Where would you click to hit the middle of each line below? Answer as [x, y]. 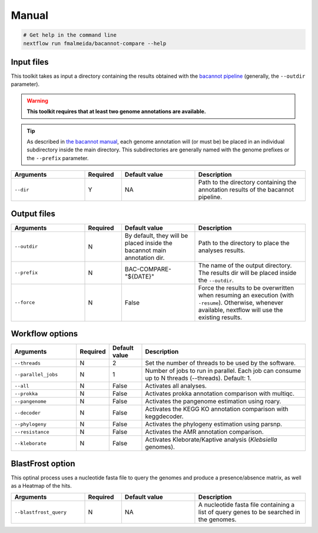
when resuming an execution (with [246, 295]
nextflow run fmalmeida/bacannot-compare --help [95, 43]
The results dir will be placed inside [247, 273]
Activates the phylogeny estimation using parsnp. [214, 424]
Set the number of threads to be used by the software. [221, 363]
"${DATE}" [139, 276]
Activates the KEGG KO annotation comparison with [217, 409]
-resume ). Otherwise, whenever [241, 302]
